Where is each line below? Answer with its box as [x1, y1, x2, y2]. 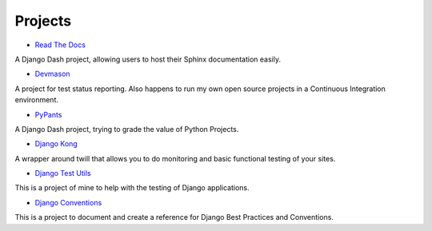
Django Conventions [34, 197, 102, 207]
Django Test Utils [34, 169, 91, 178]
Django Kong [34, 139, 78, 149]
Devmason [34, 69, 71, 79]
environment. [14, 95, 59, 105]
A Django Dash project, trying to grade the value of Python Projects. [14, 124, 239, 133]
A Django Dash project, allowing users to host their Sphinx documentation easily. [14, 54, 282, 64]
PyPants [34, 110, 62, 119]
